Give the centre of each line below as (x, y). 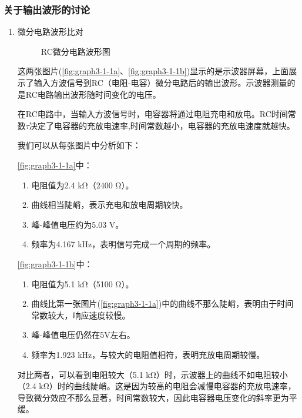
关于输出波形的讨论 (47, 9)
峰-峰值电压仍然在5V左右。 (83, 335)
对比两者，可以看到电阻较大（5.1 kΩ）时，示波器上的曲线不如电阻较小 (152, 374)
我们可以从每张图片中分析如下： (79, 145)
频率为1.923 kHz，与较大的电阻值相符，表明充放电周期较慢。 (148, 354)
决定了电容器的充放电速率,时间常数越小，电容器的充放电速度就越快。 (162, 125)
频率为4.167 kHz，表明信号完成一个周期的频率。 (123, 244)
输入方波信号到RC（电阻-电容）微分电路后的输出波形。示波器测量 (160, 82)
